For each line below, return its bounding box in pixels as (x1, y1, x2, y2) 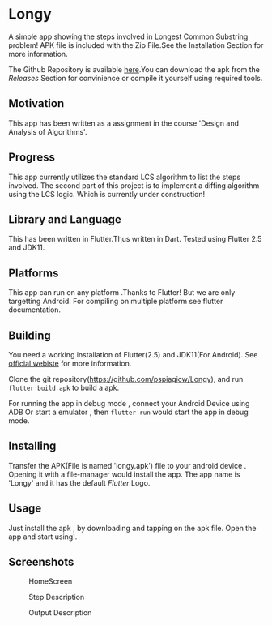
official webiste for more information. (8, 358, 132, 368)
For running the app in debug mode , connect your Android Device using (8, 399, 250, 408)
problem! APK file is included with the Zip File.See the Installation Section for (8, 40, 264, 49)
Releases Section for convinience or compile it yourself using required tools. (8, 73, 263, 83)
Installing (8, 439, 57, 453)
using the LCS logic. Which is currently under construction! (8, 189, 206, 199)
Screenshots (8, 555, 74, 569)
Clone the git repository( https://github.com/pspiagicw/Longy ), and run (8, 375, 244, 383)
